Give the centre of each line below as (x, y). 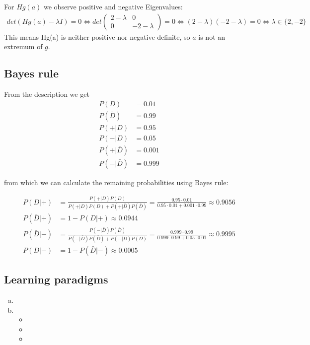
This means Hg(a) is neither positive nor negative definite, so (97, 36)
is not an (212, 36)
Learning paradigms (56, 279)
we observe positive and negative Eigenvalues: (113, 6)
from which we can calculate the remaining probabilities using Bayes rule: (116, 182)
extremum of (23, 46)
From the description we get (47, 94)
